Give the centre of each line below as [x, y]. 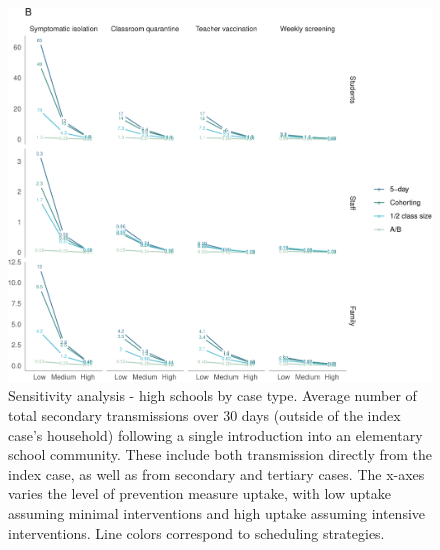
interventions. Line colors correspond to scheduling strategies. [196, 532]
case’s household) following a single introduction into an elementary [215, 434]
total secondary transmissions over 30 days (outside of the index [204, 415]
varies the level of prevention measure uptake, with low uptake [199, 493]
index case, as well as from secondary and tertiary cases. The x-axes [216, 473]
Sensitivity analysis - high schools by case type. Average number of [212, 395]
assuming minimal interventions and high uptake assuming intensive [217, 513]
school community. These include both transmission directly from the [220, 454]
